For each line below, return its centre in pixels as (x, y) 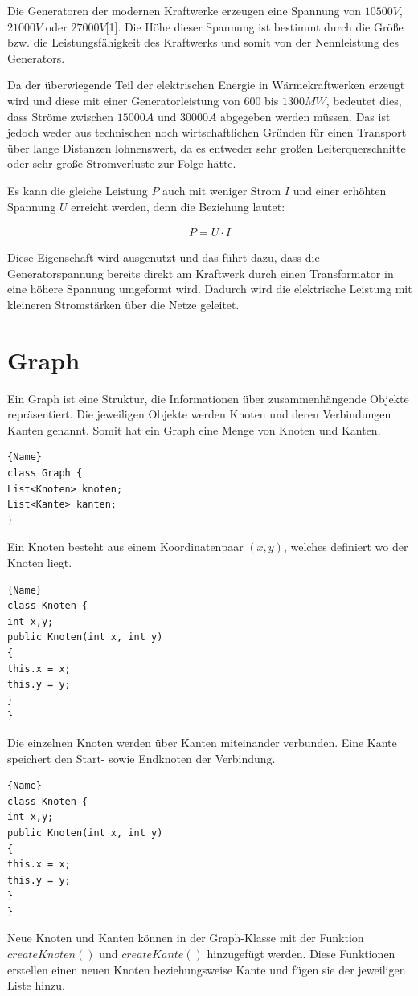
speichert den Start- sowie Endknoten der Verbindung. (141, 758)
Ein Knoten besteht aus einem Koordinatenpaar (125, 547)
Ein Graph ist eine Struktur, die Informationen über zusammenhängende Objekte (208, 398)
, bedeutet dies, (364, 100)
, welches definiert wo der (346, 547)
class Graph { (45, 474)
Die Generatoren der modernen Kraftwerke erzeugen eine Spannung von (184, 10)
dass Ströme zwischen (61, 116)
